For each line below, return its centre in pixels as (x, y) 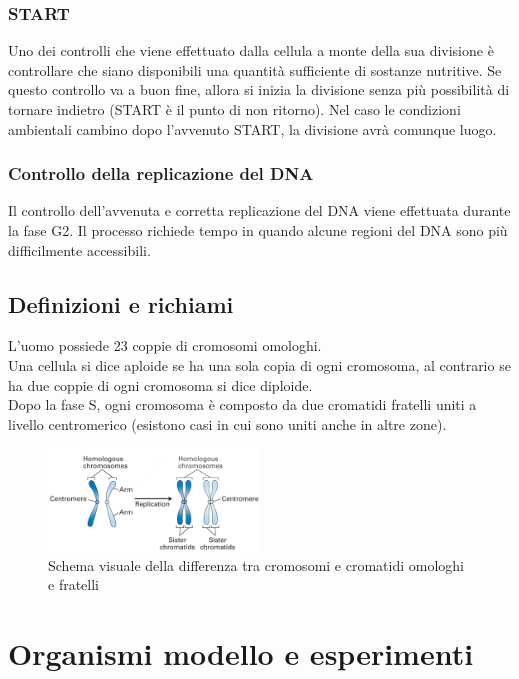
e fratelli (73, 584)
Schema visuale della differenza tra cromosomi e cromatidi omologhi (256, 564)
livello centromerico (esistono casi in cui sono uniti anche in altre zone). (227, 423)
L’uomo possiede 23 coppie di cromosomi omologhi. (165, 345)
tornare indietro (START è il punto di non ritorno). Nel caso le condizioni (234, 109)
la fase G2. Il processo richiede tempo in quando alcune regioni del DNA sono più (258, 230)
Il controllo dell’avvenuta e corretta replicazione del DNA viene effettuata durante (259, 210)
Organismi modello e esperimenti (241, 653)
